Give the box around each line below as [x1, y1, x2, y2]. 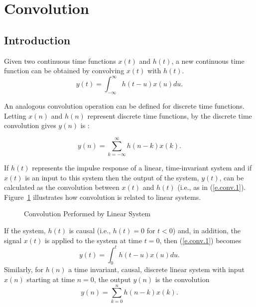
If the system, [4, 225, 46, 235]
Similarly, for [4, 264, 44, 275]
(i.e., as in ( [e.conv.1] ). [177, 182, 246, 192]
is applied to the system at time [44, 235, 142, 245]
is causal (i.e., [69, 225, 111, 235]
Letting [4, 110, 26, 121]
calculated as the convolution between [4, 182, 120, 192]
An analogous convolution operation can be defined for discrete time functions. [4, 101, 245, 111]
